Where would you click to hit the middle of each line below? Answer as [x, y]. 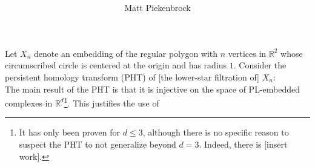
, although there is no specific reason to [216, 132]
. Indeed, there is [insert [243, 144]
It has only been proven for [70, 132]
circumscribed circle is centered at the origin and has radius [116, 65]
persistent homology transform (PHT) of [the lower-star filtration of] [132, 77]
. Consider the [260, 65]
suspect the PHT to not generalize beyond [98, 144]
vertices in [247, 53]
